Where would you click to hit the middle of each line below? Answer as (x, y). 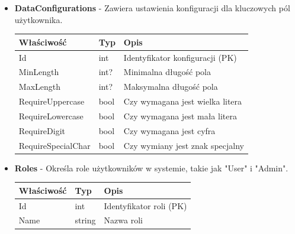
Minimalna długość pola (167, 72)
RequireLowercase (51, 116)
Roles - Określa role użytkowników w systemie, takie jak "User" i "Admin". (151, 168)
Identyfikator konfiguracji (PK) (180, 57)
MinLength (39, 72)
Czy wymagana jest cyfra (169, 130)
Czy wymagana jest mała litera (180, 116)
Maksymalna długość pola (171, 87)
